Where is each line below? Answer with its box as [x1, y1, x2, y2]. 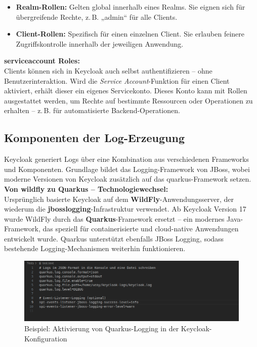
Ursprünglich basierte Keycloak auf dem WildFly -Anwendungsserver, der [4, 193, 234, 204]
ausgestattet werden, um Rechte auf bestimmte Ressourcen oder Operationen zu [4, 95, 253, 106]
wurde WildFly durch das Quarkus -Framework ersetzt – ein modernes [4, 213, 225, 224]
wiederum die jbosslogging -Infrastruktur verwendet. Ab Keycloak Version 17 [4, 203, 246, 214]
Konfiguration [24, 333, 67, 343]
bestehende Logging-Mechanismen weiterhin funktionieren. [4, 243, 186, 254]
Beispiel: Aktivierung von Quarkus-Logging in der [24, 323, 179, 334]
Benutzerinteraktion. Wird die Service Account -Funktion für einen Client [4, 75, 230, 86]
